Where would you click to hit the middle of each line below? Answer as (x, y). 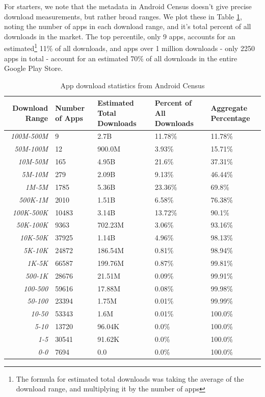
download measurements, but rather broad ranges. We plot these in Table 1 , (123, 16)
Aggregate (229, 108)
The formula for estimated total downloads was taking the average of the (130, 378)
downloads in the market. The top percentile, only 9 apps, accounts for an (120, 36)
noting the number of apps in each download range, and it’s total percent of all (128, 26)
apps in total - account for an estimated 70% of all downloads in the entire (121, 58)
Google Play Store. (34, 68)
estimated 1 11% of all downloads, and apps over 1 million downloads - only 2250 (129, 47)
